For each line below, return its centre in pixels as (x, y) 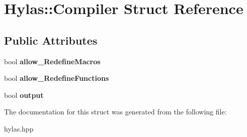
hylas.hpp (19, 128)
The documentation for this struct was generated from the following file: (115, 112)
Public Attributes (51, 40)
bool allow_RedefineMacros (52, 61)
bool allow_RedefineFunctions (57, 78)
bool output (24, 95)
